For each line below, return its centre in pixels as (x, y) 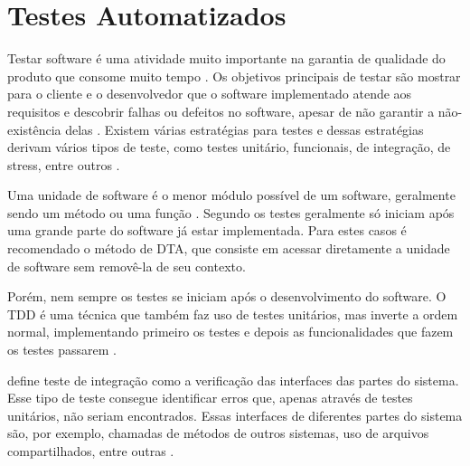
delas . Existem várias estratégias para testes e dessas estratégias (244, 129)
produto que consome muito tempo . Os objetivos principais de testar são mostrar (234, 76)
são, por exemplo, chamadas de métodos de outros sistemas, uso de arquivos (218, 433)
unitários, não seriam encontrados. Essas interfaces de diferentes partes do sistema (235, 415)
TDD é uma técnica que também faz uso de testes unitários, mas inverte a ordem (233, 314)
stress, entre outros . (64, 164)
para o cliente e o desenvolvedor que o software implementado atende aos (210, 94)
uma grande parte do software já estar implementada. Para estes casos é (207, 230)
